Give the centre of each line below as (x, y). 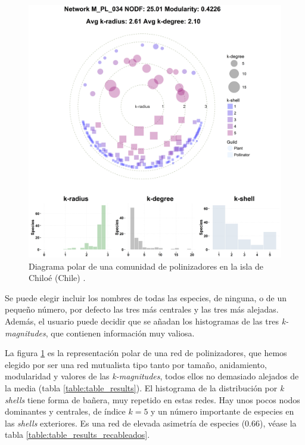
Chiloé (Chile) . (57, 278)
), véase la (278, 423)
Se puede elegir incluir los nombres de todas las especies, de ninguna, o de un (146, 297)
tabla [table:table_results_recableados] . (77, 435)
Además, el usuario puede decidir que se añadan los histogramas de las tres (142, 321)
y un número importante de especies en (222, 411)
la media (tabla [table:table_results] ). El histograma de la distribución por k (144, 387)
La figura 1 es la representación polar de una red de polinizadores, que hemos (146, 353)
